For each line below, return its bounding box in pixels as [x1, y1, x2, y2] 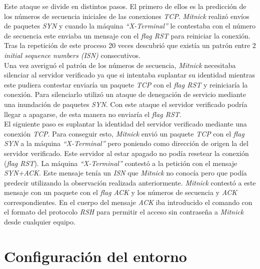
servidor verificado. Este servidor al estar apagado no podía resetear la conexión [4, 147, 249, 158]
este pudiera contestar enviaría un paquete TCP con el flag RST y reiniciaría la [4, 79, 248, 89]
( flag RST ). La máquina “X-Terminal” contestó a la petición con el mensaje [4, 157, 237, 168]
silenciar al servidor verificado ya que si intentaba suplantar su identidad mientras [4, 69, 255, 80]
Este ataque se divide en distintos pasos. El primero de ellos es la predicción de [4, 1, 246, 11]
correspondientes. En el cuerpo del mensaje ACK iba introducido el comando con [4, 196, 252, 207]
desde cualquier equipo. [4, 216, 75, 227]
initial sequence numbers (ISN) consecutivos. [4, 49, 140, 60]
